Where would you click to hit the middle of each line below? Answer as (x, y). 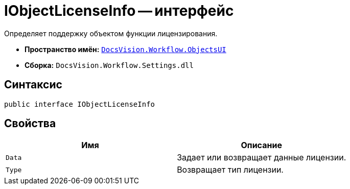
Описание (261, 145)
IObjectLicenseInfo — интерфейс (119, 11)
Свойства (30, 124)
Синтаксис (33, 85)
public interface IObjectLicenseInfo (80, 104)
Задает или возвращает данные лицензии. (262, 158)
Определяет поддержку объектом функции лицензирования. (111, 33)
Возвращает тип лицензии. (230, 170)
